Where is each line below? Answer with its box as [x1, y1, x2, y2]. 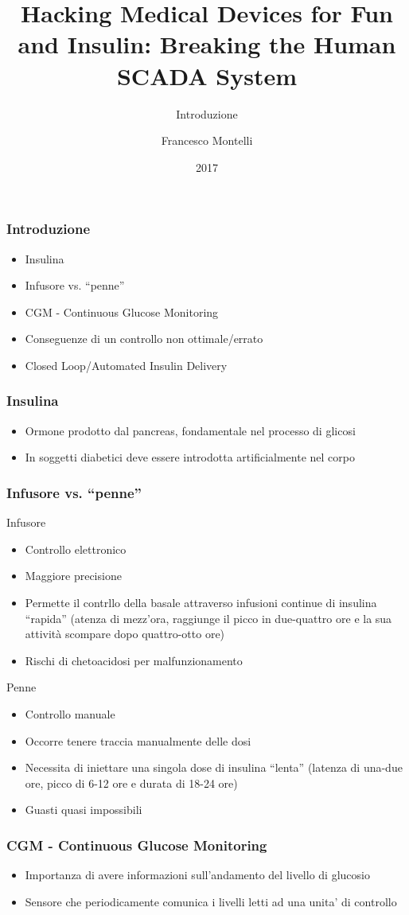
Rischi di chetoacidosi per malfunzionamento [25, 652, 243, 668]
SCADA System [116, 59, 298, 91]
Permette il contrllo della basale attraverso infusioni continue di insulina [25, 594, 377, 610]
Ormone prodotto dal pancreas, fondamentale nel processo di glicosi [25, 422, 356, 438]
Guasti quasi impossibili [25, 801, 142, 818]
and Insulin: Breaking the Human [18, 28, 396, 60]
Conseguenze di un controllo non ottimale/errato [25, 330, 263, 347]
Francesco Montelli [161, 132, 253, 149]
